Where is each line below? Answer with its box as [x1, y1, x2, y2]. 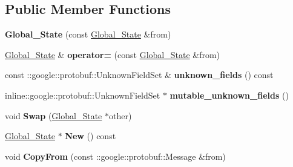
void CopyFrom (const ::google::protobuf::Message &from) [5, 149, 226, 162]
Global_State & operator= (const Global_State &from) [5, 48, 220, 61]
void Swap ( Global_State [5, 109, 102, 122]
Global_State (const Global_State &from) [5, 28, 171, 41]
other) [108, 109, 132, 122]
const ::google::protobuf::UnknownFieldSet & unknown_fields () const [5, 68, 274, 81]
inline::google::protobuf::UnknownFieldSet [5, 88, 160, 101]
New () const [65, 129, 116, 142]
